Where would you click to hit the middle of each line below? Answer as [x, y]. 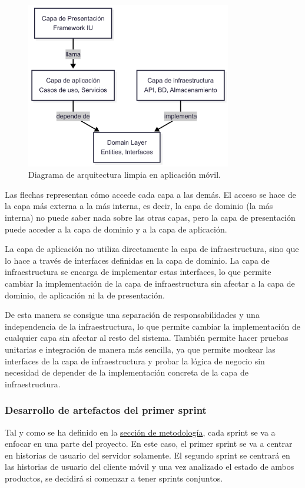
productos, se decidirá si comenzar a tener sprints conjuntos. [114, 478]
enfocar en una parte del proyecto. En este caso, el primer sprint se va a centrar [149, 444]
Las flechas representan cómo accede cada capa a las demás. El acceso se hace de [150, 194]
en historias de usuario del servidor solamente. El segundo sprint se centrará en [147, 455]
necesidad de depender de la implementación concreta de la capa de [127, 372]
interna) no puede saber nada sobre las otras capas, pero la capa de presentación [150, 217]
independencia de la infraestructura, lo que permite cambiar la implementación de [152, 326]
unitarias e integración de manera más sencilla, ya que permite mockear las [140, 349]
